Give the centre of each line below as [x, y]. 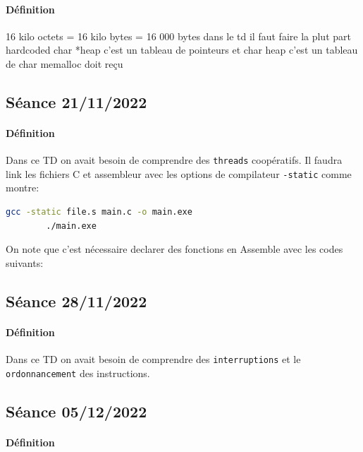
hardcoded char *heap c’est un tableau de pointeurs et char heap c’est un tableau [182, 50]
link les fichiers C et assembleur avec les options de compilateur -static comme [179, 173]
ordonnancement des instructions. [78, 373]
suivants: [25, 262]
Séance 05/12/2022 [76, 411]
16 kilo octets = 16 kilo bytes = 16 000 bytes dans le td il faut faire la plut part [178, 36]
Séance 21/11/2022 [76, 101]
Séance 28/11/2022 [76, 301]
